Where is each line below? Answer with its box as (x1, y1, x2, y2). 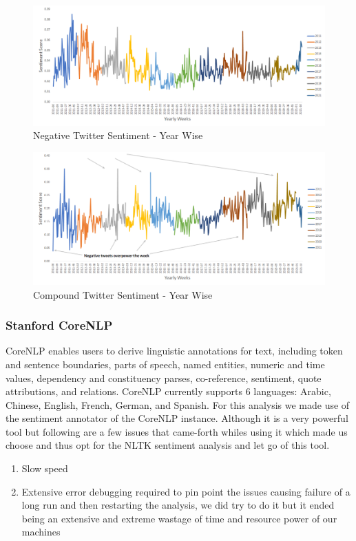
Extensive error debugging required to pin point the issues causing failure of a (21, 484, 350, 498)
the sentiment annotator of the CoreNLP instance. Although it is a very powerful (6, 411, 348, 425)
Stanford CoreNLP (6, 317, 113, 334)
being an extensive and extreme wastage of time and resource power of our (21, 511, 337, 525)
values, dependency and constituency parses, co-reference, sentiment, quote (6, 370, 322, 385)
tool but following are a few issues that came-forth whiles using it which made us (6, 424, 348, 438)
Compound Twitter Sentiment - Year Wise (33, 287, 213, 301)
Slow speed (21, 461, 68, 476)
